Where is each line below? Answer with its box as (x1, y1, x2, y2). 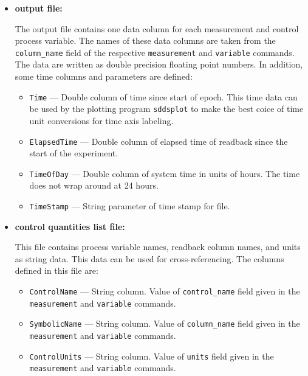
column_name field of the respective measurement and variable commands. (15, 46, 295, 58)
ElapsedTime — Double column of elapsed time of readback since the (29, 134, 288, 147)
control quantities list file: (15, 220, 125, 232)
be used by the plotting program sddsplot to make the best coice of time (29, 102, 304, 115)
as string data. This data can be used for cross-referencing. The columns (15, 252, 284, 265)
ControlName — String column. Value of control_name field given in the (29, 285, 300, 298)
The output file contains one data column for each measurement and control (15, 22, 299, 35)
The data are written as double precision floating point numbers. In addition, (15, 58, 303, 71)
